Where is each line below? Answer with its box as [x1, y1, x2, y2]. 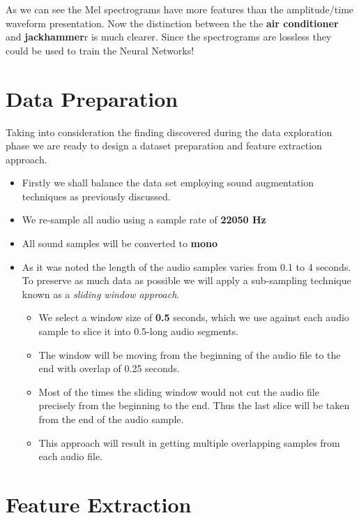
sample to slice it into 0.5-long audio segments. [38, 324, 239, 339]
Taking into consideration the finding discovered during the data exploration [6, 124, 333, 139]
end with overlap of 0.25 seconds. [38, 361, 181, 376]
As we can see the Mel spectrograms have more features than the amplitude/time [6, 2, 354, 16]
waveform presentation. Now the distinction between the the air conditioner [6, 15, 339, 30]
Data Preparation [6, 84, 178, 112]
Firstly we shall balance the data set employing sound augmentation [22, 175, 314, 190]
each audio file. [38, 449, 102, 464]
